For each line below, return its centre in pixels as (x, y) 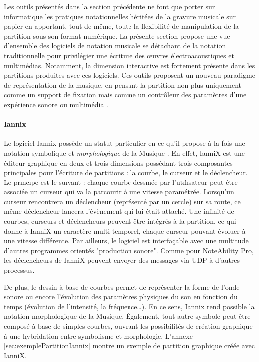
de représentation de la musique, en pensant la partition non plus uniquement (123, 85)
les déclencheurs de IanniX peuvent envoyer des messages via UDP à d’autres (122, 260)
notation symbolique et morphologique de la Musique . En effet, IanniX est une (125, 152)
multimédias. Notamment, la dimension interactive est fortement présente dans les (129, 65)
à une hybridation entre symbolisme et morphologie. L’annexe (98, 335)
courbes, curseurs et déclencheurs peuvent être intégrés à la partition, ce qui (120, 221)
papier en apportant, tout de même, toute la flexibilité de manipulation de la (122, 26)
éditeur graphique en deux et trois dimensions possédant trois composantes (118, 162)
